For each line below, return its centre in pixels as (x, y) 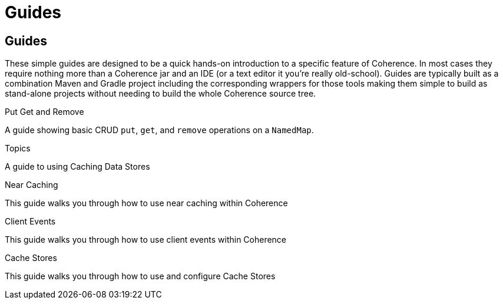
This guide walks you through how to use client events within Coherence (146, 240)
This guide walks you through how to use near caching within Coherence (146, 203)
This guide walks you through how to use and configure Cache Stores (140, 276)
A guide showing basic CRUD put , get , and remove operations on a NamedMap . (159, 130)
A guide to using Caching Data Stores (77, 167)
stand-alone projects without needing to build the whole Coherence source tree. (161, 94)
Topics (18, 148)
